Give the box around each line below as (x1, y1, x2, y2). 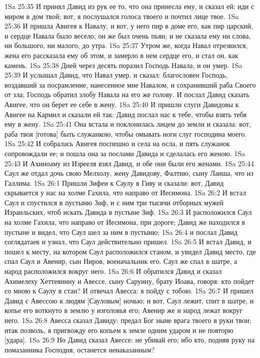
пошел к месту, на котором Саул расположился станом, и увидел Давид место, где (4, 246, 256, 256)
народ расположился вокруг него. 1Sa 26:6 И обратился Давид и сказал (4, 266, 222, 276)
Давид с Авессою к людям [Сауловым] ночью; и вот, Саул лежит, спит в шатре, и (4, 295, 254, 305)
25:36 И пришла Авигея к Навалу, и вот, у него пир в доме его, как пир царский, (4, 21, 253, 31)
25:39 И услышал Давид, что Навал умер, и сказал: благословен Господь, (4, 70, 228, 80)
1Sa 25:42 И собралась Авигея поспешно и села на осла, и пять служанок (4, 138, 230, 149)
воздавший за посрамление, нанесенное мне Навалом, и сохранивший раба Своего (4, 79, 256, 90)
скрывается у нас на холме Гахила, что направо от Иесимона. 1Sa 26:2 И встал (4, 187, 246, 198)
